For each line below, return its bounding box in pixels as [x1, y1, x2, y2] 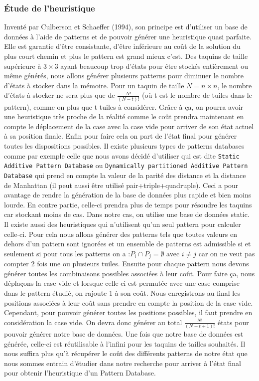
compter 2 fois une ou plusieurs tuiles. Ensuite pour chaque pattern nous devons [4, 258, 249, 269]
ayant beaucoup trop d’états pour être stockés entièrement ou [60, 60, 249, 71]
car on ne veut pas [198, 248, 255, 258]
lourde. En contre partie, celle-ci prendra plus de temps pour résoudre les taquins [4, 199, 252, 209]
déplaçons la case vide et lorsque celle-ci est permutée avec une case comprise [4, 278, 240, 288]
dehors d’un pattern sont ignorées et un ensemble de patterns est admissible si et [4, 238, 251, 249]
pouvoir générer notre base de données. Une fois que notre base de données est [4, 329, 244, 339]
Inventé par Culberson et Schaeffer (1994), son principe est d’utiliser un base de [4, 21, 248, 32]
